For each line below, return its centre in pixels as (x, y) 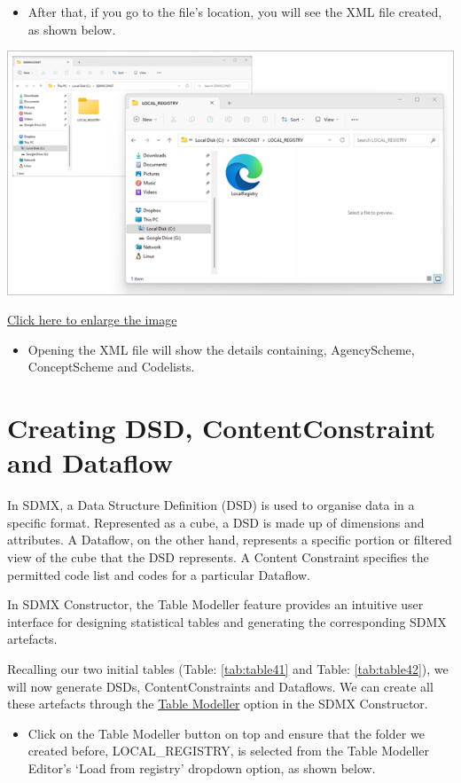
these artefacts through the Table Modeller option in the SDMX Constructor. (218, 704)
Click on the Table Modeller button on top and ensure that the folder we (226, 733)
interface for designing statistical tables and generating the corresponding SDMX (227, 621)
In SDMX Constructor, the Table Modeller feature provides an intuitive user (215, 604)
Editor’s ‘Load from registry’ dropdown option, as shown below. (202, 767)
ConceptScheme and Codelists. (111, 367)
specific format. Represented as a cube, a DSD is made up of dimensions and (216, 522)
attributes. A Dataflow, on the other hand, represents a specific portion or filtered (230, 540)
